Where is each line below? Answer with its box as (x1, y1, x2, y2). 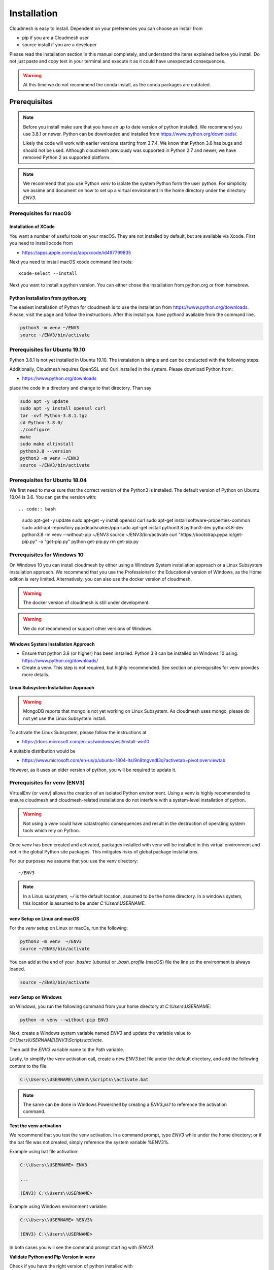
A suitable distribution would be (9, 748, 76, 754)
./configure (20, 427, 50, 433)
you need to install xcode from (9, 240, 73, 246)
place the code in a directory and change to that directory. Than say (9, 385, 152, 391)
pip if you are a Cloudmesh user (22, 35, 89, 41)
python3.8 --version (20, 448, 71, 454)
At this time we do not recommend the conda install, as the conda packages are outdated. (23, 81, 211, 87)
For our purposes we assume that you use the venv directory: (9, 858, 139, 864)
